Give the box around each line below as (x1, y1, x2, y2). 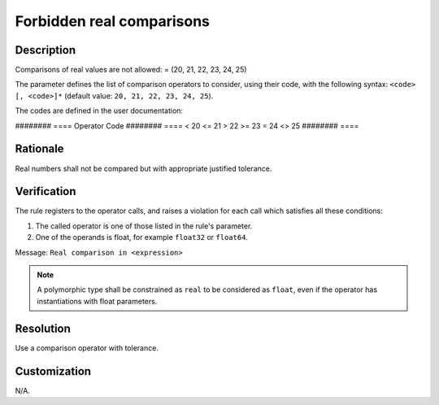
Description (15, 43, 76, 57)
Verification (15, 185, 76, 198)
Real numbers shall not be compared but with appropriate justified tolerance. (15, 163, 272, 173)
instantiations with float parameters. (37, 296, 158, 306)
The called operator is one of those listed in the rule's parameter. (35, 220, 253, 231)
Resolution (15, 321, 71, 335)
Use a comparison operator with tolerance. (15, 342, 159, 353)
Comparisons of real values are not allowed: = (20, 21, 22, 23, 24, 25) (15, 65, 247, 75)
